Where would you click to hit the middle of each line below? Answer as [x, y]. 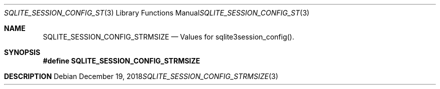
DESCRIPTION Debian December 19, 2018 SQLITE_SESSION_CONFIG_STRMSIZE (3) [141, 76]
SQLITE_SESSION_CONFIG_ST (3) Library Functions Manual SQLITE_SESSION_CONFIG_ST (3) [157, 13]
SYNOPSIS [22, 52]
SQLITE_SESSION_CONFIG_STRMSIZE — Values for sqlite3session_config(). [169, 37]
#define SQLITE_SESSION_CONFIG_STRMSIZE [122, 61]
